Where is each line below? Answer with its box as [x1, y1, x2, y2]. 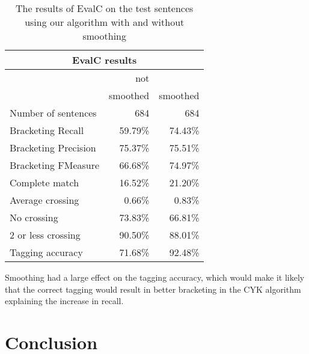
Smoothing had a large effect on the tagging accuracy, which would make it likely [5, 271, 305, 283]
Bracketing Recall [10, 123, 84, 137]
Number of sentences [10, 106, 97, 120]
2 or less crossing [10, 228, 81, 242]
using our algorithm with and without [25, 15, 185, 29]
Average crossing [10, 193, 79, 207]
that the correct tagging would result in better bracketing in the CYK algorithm [5, 282, 301, 295]
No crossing [10, 210, 58, 224]
